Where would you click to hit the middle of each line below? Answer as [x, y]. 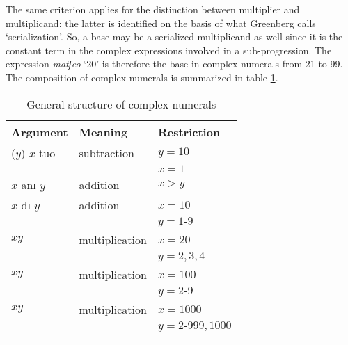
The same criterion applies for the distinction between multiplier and [153, 9]
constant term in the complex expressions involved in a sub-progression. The [169, 50]
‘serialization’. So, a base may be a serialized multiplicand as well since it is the [174, 37]
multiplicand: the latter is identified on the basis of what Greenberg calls [161, 23]
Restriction [189, 131]
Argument [40, 131]
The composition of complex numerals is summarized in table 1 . [142, 77]
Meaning [103, 131]
